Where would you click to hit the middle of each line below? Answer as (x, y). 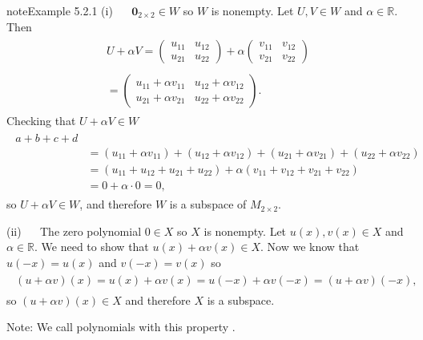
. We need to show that (92, 247)
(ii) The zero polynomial (74, 231)
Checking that (41, 121)
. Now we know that (310, 247)
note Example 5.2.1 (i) (60, 10)
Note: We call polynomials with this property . (121, 327)
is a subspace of (208, 204)
